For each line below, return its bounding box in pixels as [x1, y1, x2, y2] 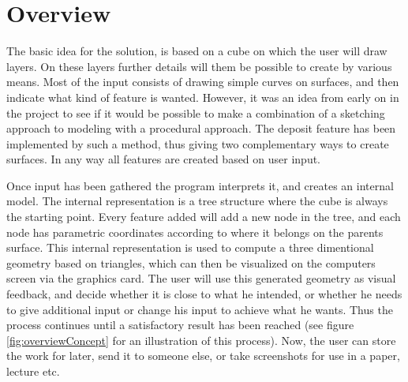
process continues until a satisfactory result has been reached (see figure [6, 316, 354, 333]
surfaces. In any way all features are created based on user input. [6, 151, 321, 167]
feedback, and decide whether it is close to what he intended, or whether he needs [6, 286, 402, 302]
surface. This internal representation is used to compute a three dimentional [6, 239, 374, 256]
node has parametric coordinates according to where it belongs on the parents [6, 223, 384, 240]
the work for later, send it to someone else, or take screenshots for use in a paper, [6, 347, 400, 364]
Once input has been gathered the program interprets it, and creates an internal [6, 177, 394, 193]
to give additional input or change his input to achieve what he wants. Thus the [6, 301, 393, 317]
